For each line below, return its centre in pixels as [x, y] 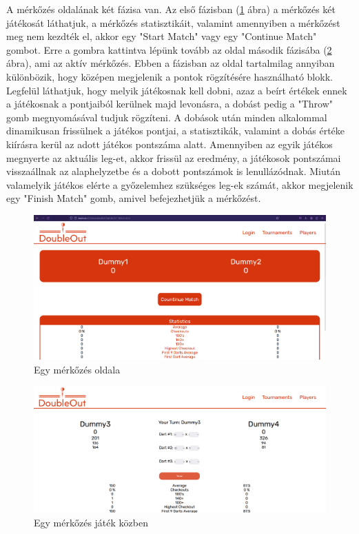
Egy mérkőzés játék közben [91, 523]
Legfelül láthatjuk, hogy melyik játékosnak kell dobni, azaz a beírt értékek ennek [177, 90]
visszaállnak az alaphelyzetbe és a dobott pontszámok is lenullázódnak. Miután [173, 171]
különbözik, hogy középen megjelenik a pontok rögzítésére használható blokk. [170, 76]
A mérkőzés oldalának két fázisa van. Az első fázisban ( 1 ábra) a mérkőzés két [171, 9]
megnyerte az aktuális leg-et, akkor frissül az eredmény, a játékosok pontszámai [174, 157]
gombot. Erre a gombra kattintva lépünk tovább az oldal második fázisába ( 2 [169, 49]
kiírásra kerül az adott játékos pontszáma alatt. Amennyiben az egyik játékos [170, 144]
